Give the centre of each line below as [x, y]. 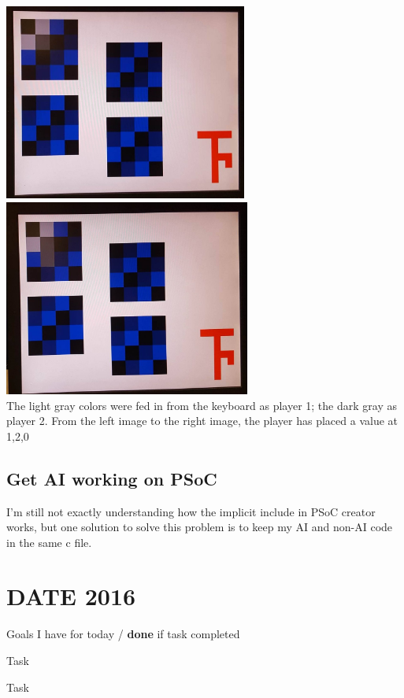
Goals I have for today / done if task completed [123, 634]
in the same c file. [49, 542]
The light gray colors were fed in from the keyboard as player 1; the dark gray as [202, 405]
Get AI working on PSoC [112, 478]
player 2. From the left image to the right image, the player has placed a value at [202, 421]
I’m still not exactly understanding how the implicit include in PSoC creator [191, 511]
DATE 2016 [71, 596]
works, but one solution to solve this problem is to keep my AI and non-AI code [200, 527]
